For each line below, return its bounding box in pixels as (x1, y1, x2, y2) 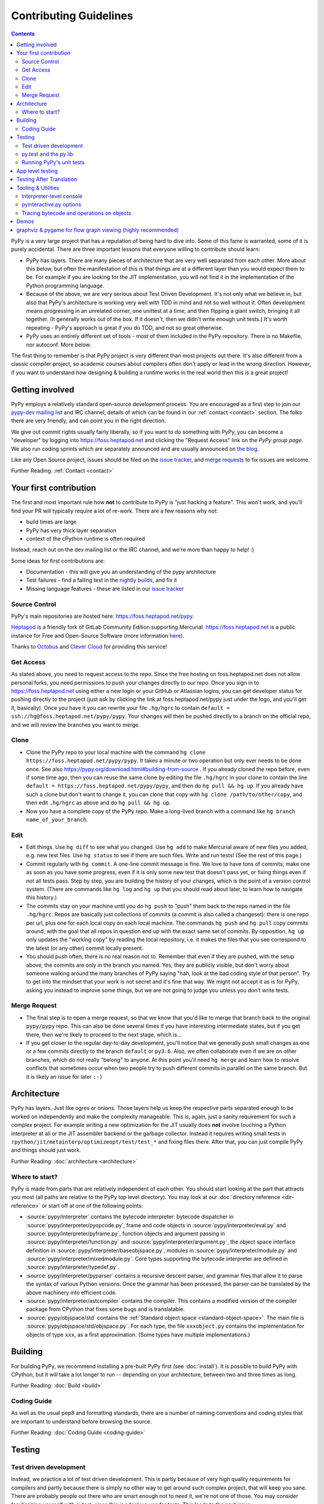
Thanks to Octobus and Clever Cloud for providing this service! (11, 643, 167, 650)
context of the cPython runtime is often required (26, 535, 145, 542)
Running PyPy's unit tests (22, 159, 85, 166)
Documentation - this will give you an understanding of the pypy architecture (26, 569, 216, 576)
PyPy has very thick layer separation (26, 526, 116, 534)
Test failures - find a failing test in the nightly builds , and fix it (26, 576, 177, 584)
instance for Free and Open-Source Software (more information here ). (11, 632, 184, 639)
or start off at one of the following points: (41, 1202, 143, 1209)
